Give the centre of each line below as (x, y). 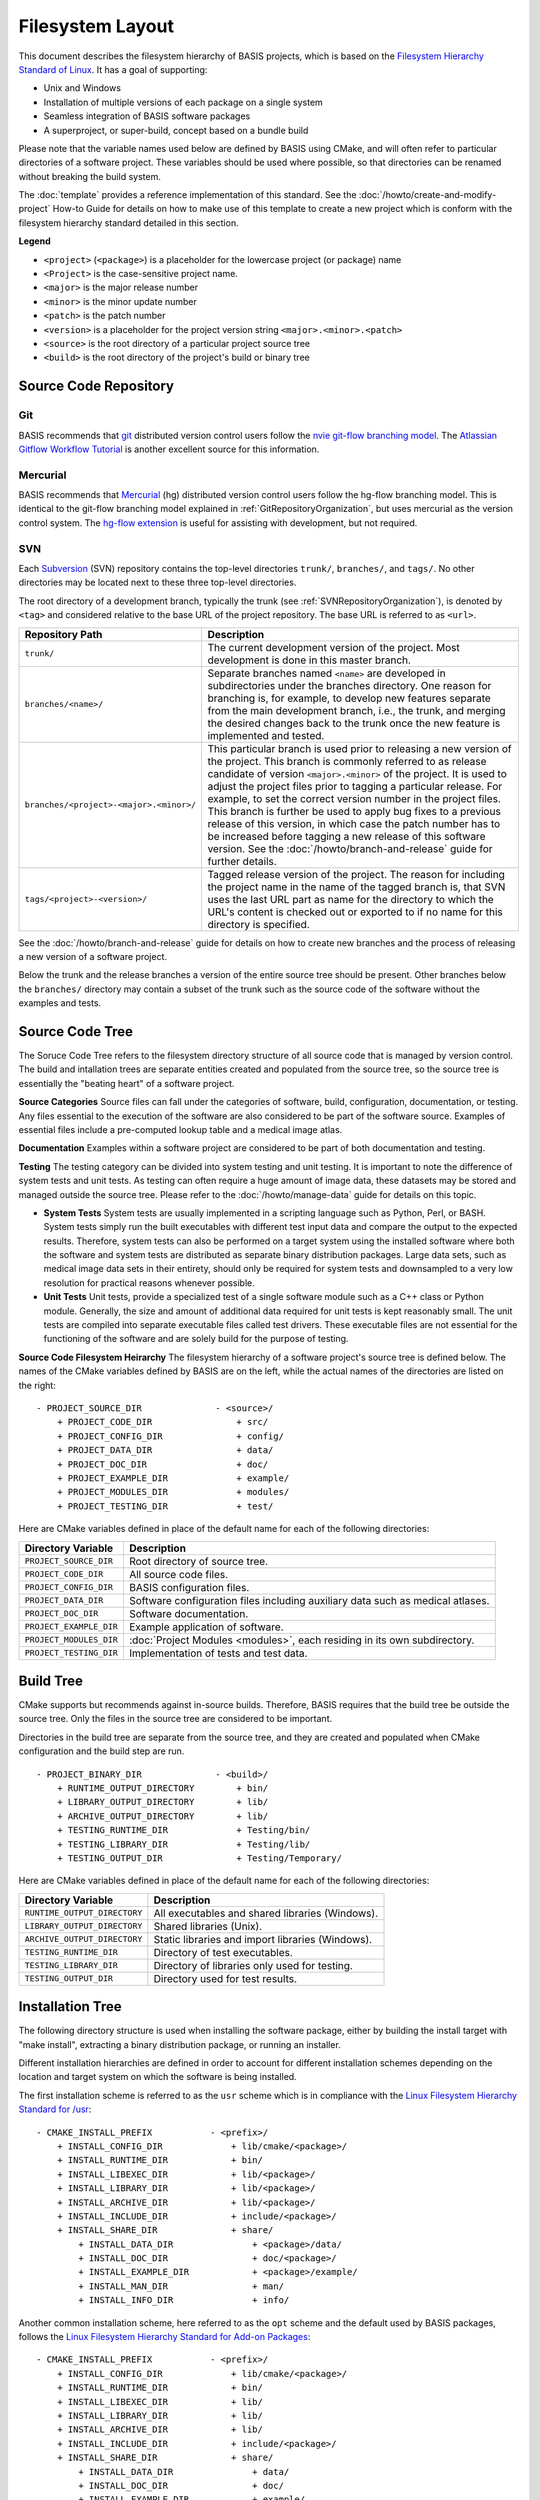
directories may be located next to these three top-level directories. (157, 582)
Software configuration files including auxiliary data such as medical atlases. (309, 1600)
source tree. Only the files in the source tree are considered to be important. (175, 1719)
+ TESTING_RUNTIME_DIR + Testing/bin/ (183, 1830)
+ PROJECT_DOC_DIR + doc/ (162, 1464)
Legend (34, 241)
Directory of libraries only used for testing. (253, 1965)
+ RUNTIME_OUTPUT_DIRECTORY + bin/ (162, 1788)
